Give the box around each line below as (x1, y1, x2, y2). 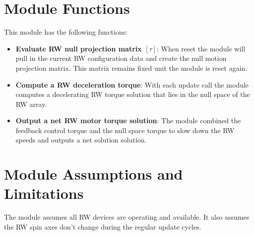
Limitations (4, 183, 84, 203)
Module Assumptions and (4, 164, 183, 184)
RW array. (15, 98, 47, 109)
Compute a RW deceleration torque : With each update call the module (15, 79, 249, 90)
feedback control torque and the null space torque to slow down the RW (15, 125, 235, 135)
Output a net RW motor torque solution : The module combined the (15, 115, 241, 126)
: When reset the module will (156, 43, 246, 53)
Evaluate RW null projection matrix (15, 43, 142, 53)
